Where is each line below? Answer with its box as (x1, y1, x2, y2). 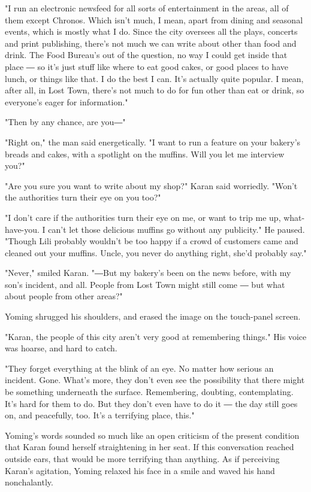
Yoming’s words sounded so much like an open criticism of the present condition (5, 429, 300, 441)
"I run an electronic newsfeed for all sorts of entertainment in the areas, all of (5, 2, 289, 14)
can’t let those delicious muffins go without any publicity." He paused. (48, 223, 305, 235)
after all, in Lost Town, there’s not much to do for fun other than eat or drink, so (5, 84, 304, 96)
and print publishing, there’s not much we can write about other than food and (5, 37, 297, 49)
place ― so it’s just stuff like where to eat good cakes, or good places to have (5, 60, 288, 72)
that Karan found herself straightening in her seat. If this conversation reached (5, 441, 294, 453)
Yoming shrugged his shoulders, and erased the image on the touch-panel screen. (5, 310, 301, 323)
